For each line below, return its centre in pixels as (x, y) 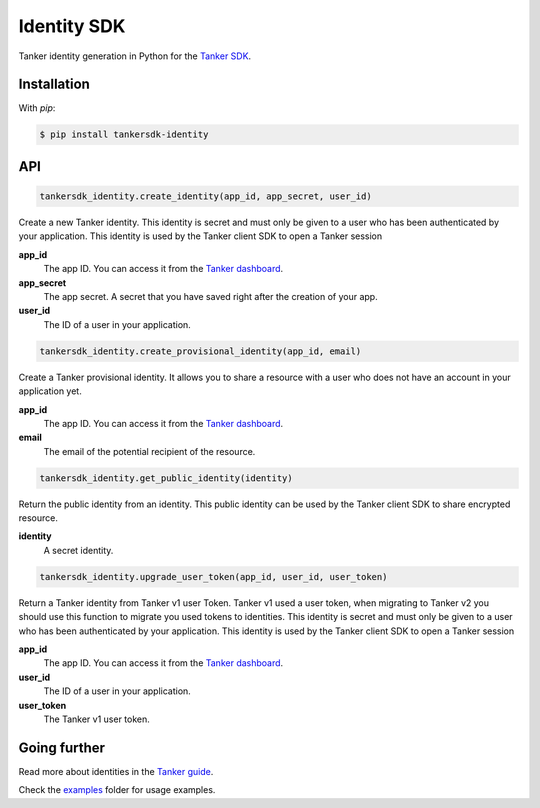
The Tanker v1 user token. (96, 719)
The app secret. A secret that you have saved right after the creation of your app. (211, 296)
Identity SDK (72, 26)
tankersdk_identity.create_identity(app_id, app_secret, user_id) (205, 196)
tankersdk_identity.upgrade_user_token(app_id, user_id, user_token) (213, 576)
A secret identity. (78, 550)
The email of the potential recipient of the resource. (149, 451)
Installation (54, 84)
